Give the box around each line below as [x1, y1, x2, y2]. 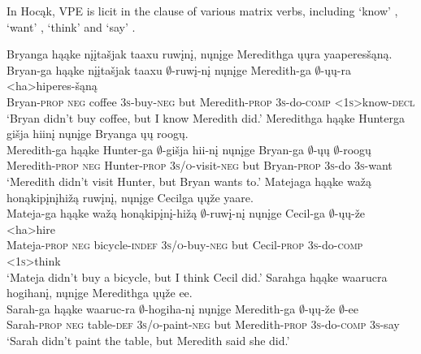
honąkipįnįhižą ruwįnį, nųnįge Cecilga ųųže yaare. [7, 188, 254, 205]
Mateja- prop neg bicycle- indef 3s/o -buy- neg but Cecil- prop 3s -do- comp [7, 236, 363, 253]
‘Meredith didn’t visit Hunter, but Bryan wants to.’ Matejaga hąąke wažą [7, 172, 371, 189]
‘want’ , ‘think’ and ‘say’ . [7, 18, 136, 35]
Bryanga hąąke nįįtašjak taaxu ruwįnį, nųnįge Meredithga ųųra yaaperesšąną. [7, 45, 393, 63]
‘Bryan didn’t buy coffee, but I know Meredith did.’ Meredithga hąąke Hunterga [7, 109, 406, 126]
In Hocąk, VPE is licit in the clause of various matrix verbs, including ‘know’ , [7, 2, 398, 19]
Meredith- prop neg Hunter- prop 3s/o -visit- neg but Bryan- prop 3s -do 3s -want [7, 157, 393, 174]
